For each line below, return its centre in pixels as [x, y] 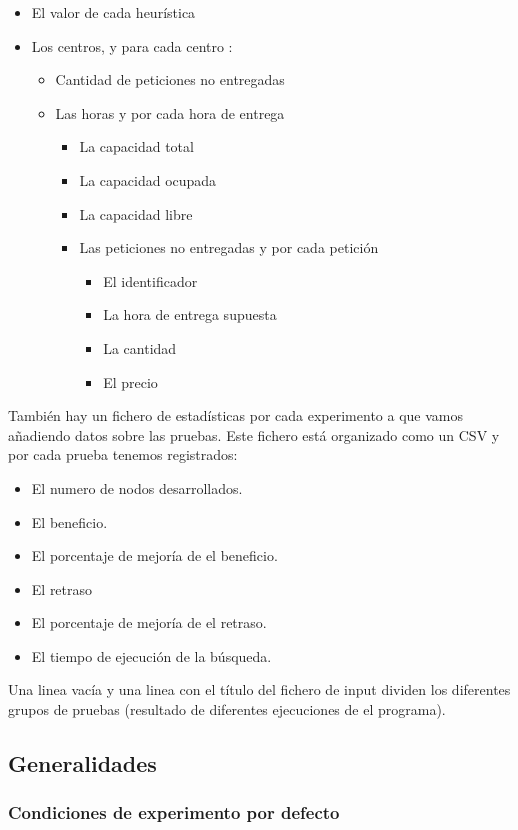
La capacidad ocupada [148, 179]
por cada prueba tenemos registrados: [123, 454]
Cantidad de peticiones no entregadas [170, 79]
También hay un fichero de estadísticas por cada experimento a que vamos [235, 415]
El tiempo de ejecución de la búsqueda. [151, 655]
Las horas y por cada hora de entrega [170, 112]
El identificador [150, 280]
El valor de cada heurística [113, 12]
